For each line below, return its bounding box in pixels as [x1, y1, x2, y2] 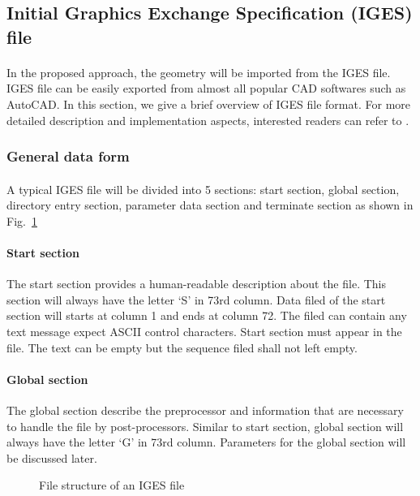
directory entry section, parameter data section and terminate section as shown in [6, 196, 414, 213]
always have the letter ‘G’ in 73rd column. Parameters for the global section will [6, 433, 406, 451]
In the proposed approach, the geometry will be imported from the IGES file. [6, 63, 391, 80]
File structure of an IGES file [39, 477, 185, 494]
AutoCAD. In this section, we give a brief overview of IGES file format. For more [6, 95, 411, 112]
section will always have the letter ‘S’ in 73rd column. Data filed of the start [6, 291, 386, 308]
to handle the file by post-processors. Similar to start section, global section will [6, 417, 404, 434]
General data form [6, 146, 130, 166]
